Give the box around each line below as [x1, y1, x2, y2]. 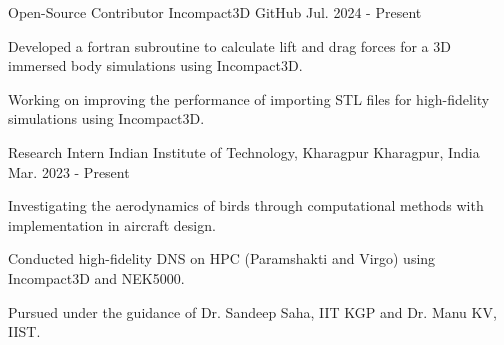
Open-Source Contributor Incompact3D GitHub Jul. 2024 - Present [8, 2, 422, 22]
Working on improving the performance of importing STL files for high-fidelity [8, 88, 490, 109]
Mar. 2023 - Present [8, 161, 130, 182]
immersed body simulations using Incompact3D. [8, 55, 303, 76]
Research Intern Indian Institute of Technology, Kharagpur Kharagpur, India [8, 141, 480, 162]
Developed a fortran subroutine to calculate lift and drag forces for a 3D [8, 35, 451, 56]
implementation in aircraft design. [8, 214, 216, 235]
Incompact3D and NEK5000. [8, 267, 185, 288]
